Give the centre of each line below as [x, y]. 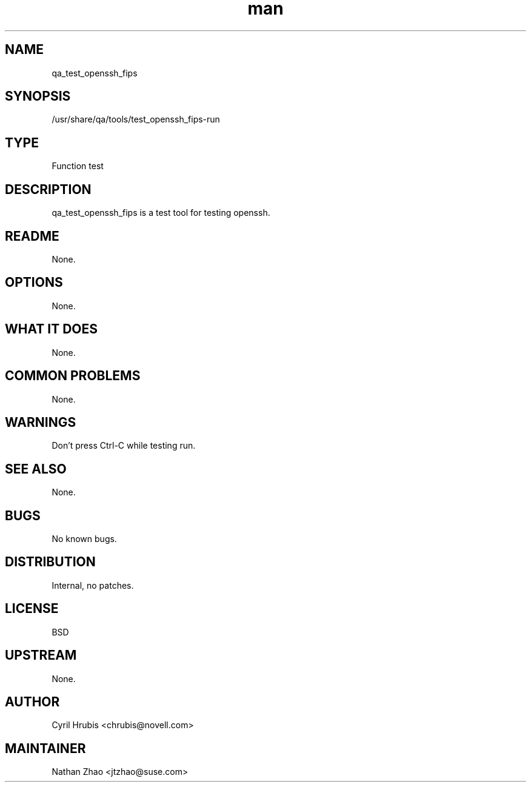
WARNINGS [41, 422]
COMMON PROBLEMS [73, 376]
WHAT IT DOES [52, 329]
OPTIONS [34, 283]
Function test [78, 166]
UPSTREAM [41, 655]
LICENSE [32, 609]
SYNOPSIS [38, 96]
